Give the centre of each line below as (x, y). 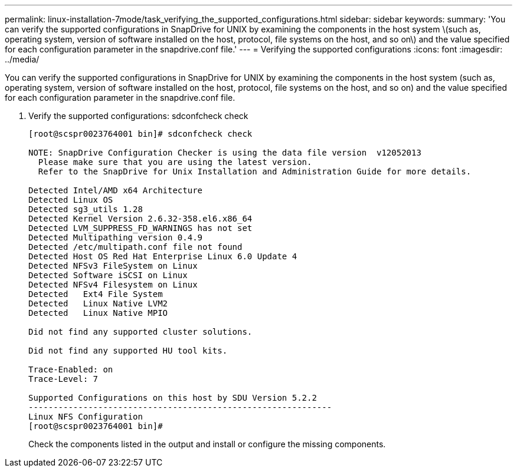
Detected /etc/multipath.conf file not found (135, 247)
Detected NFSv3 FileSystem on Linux (113, 266)
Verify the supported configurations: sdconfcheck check (138, 116)
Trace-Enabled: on (71, 369)
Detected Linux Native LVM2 (98, 303)
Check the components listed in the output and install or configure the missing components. (207, 444)
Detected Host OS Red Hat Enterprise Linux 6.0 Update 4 (163, 256)
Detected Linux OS (71, 200)
